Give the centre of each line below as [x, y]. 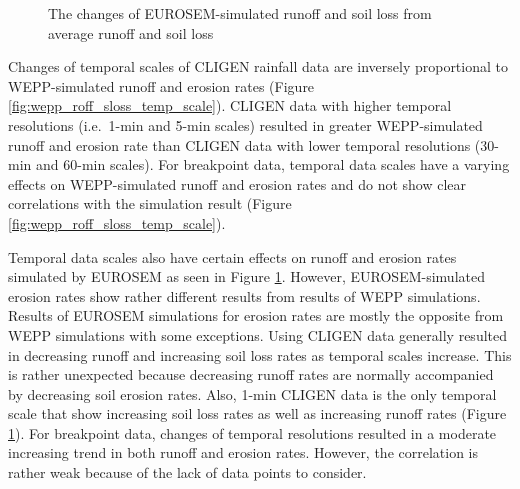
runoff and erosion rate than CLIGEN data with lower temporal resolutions [239, 144]
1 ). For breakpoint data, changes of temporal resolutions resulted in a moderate [252, 432]
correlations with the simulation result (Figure [150, 203]
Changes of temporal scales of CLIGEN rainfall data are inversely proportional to [258, 66]
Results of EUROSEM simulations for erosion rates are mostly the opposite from [256, 315]
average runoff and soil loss [131, 32]
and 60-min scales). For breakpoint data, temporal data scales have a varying [272, 164]
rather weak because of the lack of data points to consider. [187, 472]
